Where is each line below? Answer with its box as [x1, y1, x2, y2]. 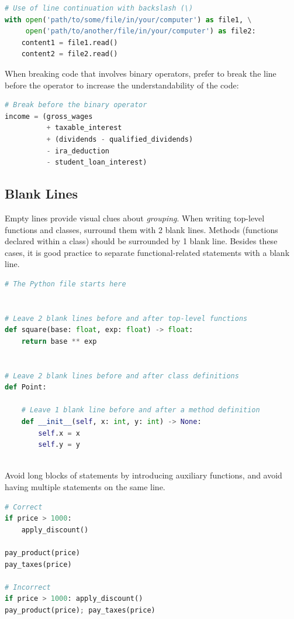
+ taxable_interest [46, 124, 122, 132]
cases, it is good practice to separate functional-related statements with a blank [5, 246, 290, 258]
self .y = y [38, 440, 80, 449]
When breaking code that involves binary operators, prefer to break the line [5, 67, 276, 79]
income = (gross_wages [5, 112, 93, 121]
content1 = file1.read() [21, 38, 118, 47]
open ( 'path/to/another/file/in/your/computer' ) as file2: [25, 27, 256, 36]
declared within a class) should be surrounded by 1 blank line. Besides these [5, 235, 278, 247]
